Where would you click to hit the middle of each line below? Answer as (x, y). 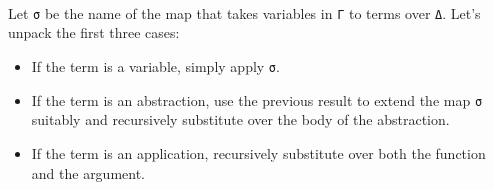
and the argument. (88, 172)
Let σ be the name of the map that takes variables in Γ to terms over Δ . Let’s (244, 12)
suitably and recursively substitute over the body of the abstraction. (240, 119)
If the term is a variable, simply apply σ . (155, 66)
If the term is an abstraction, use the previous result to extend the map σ (257, 99)
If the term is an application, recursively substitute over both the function (258, 152)
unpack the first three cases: (94, 32)
